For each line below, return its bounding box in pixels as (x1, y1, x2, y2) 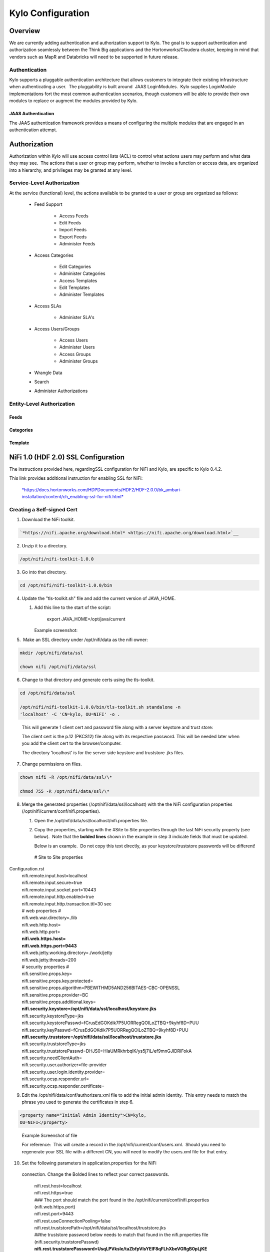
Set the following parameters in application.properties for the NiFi (21, 1160, 157, 1166)
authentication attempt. (9, 127, 57, 133)
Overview (9, 27, 40, 35)
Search (34, 379, 49, 385)
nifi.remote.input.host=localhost (21, 872, 87, 878)
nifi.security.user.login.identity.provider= (21, 1069, 105, 1075)
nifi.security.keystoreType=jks (21, 1013, 83, 1019)
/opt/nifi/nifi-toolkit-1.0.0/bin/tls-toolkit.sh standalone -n (19, 704, 181, 710)
